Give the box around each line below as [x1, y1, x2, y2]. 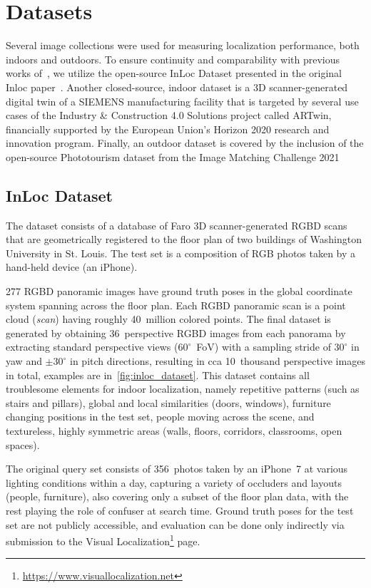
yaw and [6, 354, 42, 368]
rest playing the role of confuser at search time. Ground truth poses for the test [6, 502, 354, 517]
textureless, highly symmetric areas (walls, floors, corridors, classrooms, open [6, 423, 342, 438]
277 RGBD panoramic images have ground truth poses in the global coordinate [6, 284, 352, 299]
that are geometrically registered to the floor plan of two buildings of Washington [6, 232, 362, 247]
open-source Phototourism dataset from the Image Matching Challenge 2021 [6, 149, 340, 164]
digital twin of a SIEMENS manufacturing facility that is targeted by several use [6, 93, 359, 108]
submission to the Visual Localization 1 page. [6, 532, 200, 548]
